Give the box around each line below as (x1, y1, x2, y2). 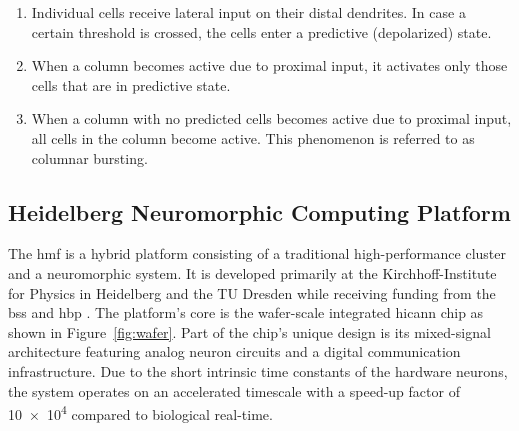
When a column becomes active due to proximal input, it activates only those (31, 55, 508, 76)
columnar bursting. (31, 147, 148, 168)
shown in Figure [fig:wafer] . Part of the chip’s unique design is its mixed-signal (8, 321, 491, 342)
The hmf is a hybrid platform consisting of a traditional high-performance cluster (8, 243, 506, 264)
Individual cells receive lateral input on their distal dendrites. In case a (31, 2, 466, 22)
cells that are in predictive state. (31, 74, 231, 95)
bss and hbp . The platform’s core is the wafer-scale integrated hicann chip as (8, 302, 484, 323)
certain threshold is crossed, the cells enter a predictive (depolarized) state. (31, 21, 492, 42)
